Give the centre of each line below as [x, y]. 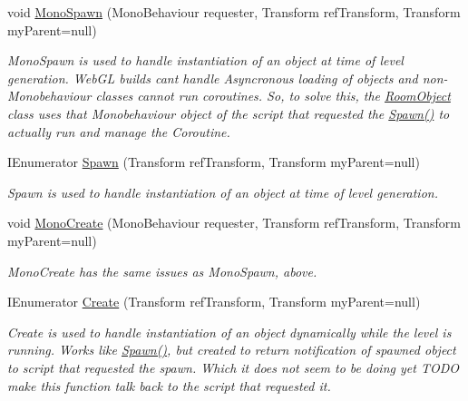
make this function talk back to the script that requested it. [169, 385]
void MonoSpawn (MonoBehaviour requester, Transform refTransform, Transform [234, 12]
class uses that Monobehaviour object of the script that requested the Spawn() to [229, 113]
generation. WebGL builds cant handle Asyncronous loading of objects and [213, 78]
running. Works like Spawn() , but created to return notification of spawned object [232, 350]
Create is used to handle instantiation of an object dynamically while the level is [229, 332]
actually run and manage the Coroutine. [119, 131]
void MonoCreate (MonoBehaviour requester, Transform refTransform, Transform [234, 223]
